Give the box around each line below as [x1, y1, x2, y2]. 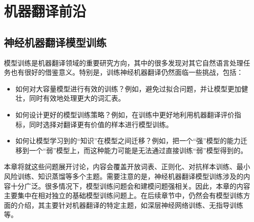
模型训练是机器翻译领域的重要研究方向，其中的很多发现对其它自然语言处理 [4, 57, 243, 67]
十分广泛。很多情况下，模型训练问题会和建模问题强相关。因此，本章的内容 [10, 180, 250, 191]
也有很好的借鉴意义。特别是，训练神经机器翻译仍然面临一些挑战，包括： [10, 67, 243, 77]
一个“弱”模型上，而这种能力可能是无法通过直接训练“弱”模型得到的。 [29, 145, 248, 155]
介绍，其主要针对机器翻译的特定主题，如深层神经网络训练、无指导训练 [17, 200, 243, 210]
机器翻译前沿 [4, 1, 86, 21]
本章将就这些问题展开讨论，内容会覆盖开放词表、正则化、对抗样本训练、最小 [4, 161, 250, 172]
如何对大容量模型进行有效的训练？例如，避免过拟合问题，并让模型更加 [15, 83, 241, 93]
